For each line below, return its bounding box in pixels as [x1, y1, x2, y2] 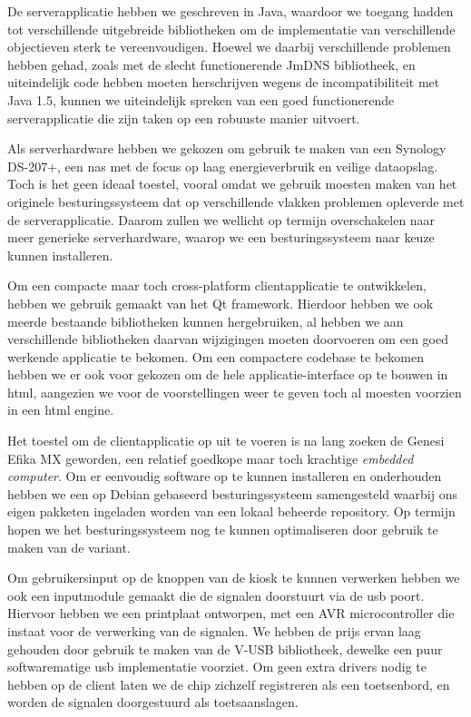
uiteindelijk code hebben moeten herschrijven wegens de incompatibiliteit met [7, 73, 440, 92]
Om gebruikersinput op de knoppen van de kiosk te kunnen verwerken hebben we [7, 568, 460, 587]
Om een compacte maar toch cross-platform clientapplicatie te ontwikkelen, [7, 276, 427, 295]
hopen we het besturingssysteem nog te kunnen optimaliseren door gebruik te [7, 520, 438, 539]
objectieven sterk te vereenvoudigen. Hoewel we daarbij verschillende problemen [7, 37, 451, 56]
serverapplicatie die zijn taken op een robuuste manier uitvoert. [7, 108, 360, 127]
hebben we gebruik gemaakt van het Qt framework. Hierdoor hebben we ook [7, 293, 434, 312]
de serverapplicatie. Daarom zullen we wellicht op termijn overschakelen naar [7, 210, 436, 229]
